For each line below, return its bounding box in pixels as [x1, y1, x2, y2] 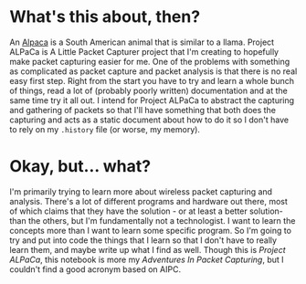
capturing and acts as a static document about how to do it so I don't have [9, 114, 290, 125]
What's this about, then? [9, 6, 201, 27]
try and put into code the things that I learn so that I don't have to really [9, 235, 277, 246]
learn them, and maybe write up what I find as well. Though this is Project [9, 244, 286, 255]
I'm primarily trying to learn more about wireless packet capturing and [9, 185, 272, 197]
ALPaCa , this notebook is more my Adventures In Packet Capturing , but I [9, 254, 285, 265]
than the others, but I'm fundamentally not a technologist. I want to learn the [9, 215, 296, 226]
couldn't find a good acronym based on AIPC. [9, 263, 181, 275]
